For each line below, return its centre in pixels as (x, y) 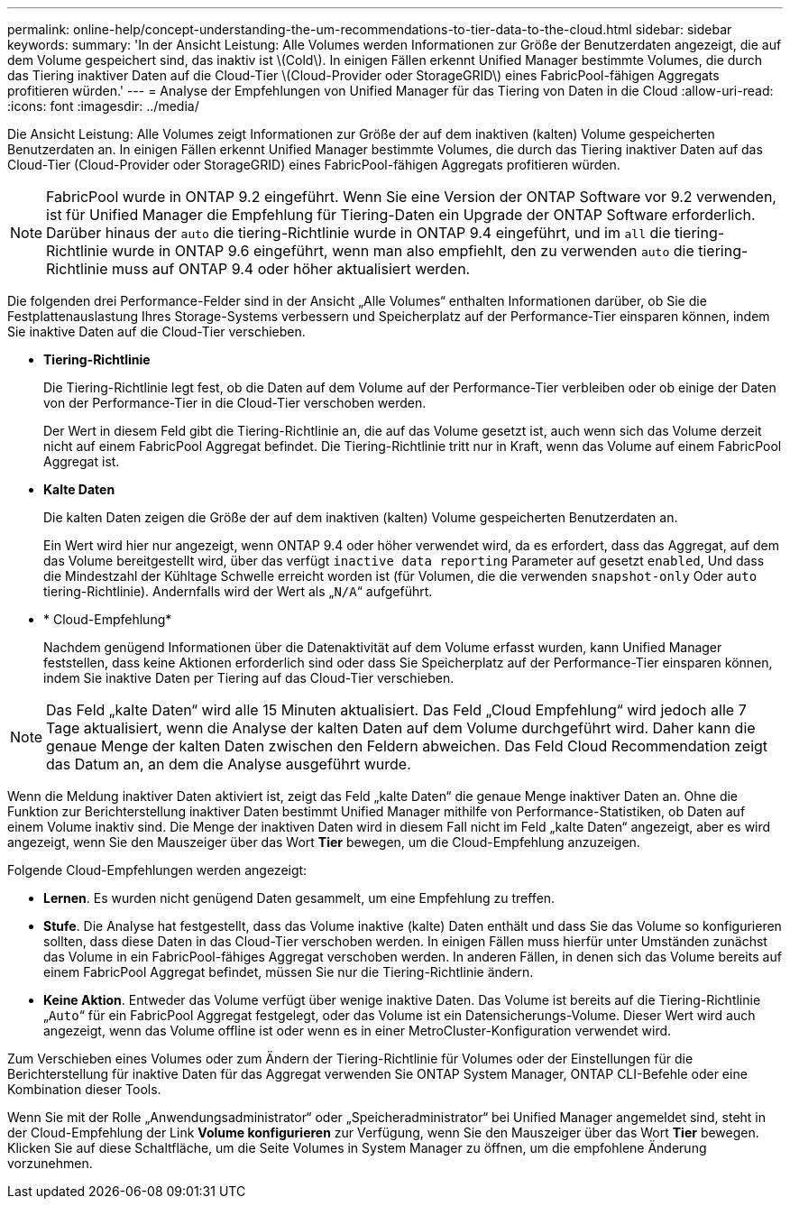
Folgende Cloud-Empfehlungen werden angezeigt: (157, 870)
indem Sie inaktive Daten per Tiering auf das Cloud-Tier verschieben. (249, 678)
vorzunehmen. (50, 1163)
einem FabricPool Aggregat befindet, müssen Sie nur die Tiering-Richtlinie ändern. (289, 972)
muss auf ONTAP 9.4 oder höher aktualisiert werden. (291, 269)
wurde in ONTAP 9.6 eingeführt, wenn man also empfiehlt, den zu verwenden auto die (403, 251)
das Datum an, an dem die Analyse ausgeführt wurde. (229, 764)
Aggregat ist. (82, 461)
